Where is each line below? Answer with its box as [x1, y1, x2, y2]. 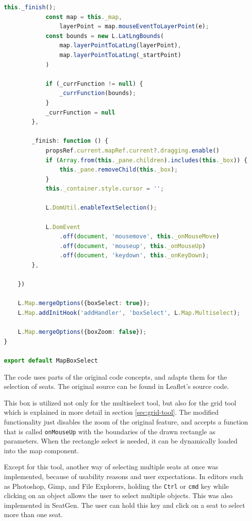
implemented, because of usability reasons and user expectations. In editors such [4, 471, 243, 481]
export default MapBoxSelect [4, 357, 98, 364]
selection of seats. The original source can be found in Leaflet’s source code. [4, 381, 229, 391]
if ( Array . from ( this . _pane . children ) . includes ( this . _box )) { [45, 156, 248, 164]
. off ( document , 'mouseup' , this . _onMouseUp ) [59, 242, 206, 250]
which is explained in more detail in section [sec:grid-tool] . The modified [4, 407, 219, 417]
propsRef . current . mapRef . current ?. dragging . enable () [45, 147, 219, 154]
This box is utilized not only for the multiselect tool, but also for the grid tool [4, 397, 236, 407]
